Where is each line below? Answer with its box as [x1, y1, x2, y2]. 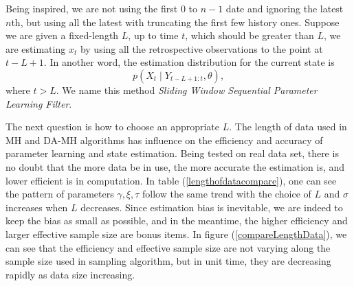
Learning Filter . [5, 96, 72, 110]
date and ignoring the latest [225, 1, 344, 15]
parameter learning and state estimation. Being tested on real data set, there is [5, 146, 339, 160]
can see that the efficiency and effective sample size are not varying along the [5, 240, 331, 254]
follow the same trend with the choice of [142, 187, 311, 201]
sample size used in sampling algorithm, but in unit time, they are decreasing [5, 254, 331, 268]
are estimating [5, 41, 66, 56]
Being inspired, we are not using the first [5, 1, 178, 15]
